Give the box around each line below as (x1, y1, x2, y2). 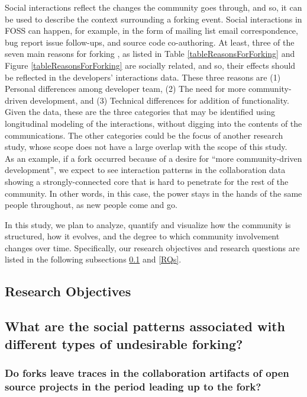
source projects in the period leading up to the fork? (5, 379, 261, 393)
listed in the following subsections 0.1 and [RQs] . (5, 253, 182, 265)
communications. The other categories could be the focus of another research (5, 129, 283, 141)
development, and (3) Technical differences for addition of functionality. (30, 94, 289, 106)
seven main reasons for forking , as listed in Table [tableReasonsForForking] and (5, 47, 295, 60)
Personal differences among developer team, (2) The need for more (5, 82, 246, 95)
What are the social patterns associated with (5, 317, 286, 335)
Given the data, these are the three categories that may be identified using (5, 105, 275, 118)
